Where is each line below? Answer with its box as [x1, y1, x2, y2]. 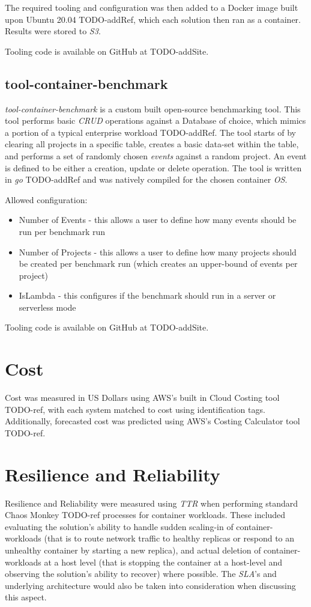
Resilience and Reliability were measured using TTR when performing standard [5, 496, 298, 509]
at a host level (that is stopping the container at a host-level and [44, 555, 283, 568]
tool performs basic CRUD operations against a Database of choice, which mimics [5, 114, 306, 127]
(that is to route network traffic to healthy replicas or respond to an [44, 532, 295, 544]
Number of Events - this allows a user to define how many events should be [19, 213, 297, 226]
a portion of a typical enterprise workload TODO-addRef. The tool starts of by [5, 126, 297, 138]
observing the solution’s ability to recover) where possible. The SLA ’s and [5, 567, 277, 580]
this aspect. [5, 591, 47, 603]
